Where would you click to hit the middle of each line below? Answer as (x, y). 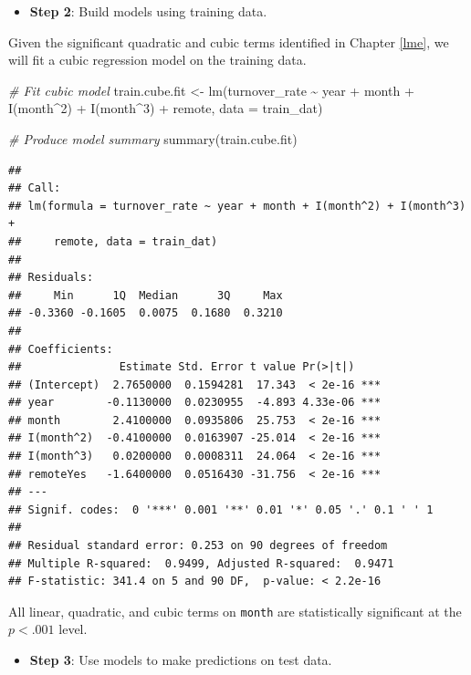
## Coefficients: (61, 349)
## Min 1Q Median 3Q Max (146, 295)
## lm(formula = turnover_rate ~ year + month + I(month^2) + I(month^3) (237, 206)
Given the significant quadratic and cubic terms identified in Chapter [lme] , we (229, 42)
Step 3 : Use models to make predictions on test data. (181, 660)
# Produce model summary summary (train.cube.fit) (153, 138)
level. (73, 629)
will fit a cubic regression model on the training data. (157, 60)
